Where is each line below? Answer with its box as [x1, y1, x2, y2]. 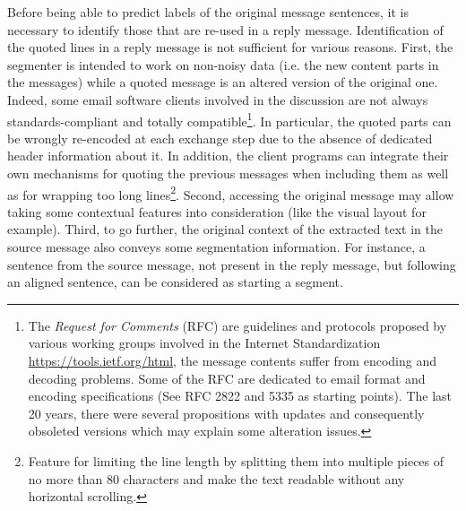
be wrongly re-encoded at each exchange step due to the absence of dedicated [7, 128, 433, 147]
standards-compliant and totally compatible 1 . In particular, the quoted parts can [7, 108, 452, 130]
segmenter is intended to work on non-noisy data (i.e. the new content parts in [7, 55, 439, 74]
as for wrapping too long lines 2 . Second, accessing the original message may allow [7, 182, 454, 204]
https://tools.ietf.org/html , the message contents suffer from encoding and [28, 351, 436, 369]
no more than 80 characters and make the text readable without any [28, 469, 405, 488]
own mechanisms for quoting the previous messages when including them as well [7, 164, 449, 182]
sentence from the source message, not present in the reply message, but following [7, 255, 456, 273]
